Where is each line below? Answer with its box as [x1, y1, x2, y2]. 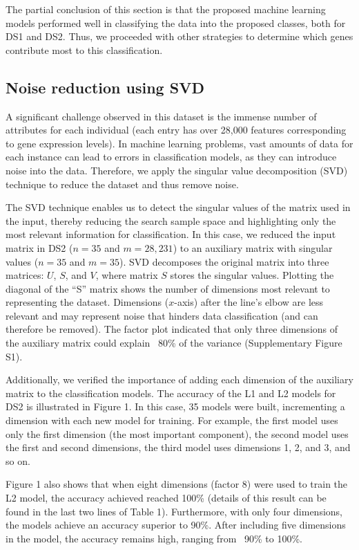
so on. [6, 453, 30, 468]
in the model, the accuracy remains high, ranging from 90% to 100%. [6, 531, 302, 545]
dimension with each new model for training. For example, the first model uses [6, 413, 338, 428]
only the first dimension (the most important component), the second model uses [6, 426, 349, 441]
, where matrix [95, 268, 158, 282]
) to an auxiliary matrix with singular [173, 240, 333, 255]
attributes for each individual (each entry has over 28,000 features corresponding [6, 122, 347, 137]
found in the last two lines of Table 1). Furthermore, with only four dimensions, [6, 504, 342, 518]
